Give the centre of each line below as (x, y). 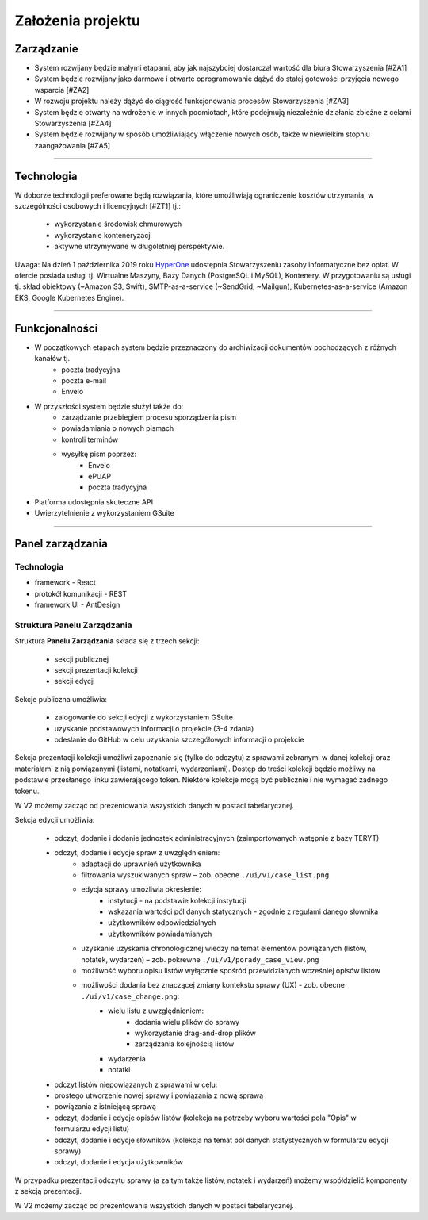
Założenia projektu (77, 21)
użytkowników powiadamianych (160, 934)
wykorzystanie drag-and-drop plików (196, 1033)
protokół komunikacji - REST (80, 593)
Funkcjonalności (56, 328)
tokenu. (27, 791)
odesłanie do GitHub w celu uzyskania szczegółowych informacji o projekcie (179, 740)
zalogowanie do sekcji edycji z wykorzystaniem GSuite (144, 717)
